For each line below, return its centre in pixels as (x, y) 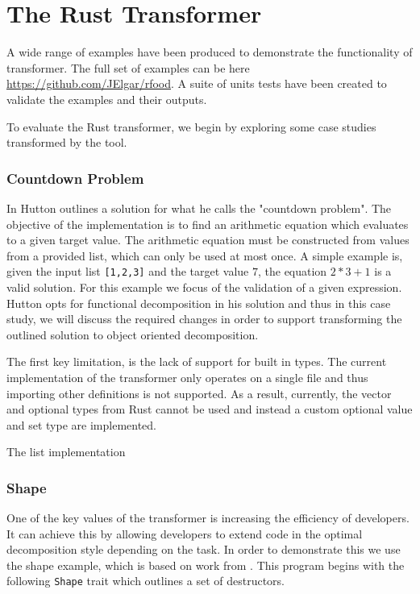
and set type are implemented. (81, 424)
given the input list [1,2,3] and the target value (128, 271)
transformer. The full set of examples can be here (128, 67)
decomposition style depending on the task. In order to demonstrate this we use (204, 549)
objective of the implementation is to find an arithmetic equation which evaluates (208, 224)
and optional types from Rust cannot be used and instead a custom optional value (210, 409)
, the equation (292, 271)
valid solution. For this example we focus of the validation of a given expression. (204, 287)
